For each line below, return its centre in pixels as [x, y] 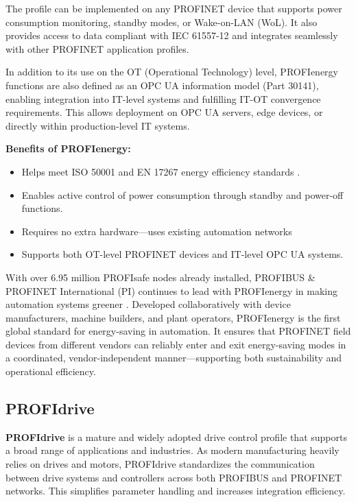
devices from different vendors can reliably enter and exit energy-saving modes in [176, 344]
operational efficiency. [51, 371]
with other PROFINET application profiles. [97, 48]
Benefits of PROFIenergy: [68, 148]
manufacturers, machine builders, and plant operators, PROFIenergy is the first [173, 317]
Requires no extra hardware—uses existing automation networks [157, 231]
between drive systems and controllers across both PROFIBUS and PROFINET [174, 477]
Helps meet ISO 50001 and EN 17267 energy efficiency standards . [161, 171]
